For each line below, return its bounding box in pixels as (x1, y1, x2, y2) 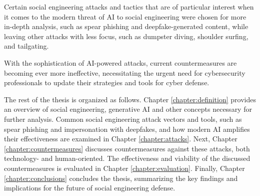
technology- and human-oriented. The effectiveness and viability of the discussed (4, 153, 250, 163)
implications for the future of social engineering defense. (4, 182, 175, 193)
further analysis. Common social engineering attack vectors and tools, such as (4, 113, 242, 124)
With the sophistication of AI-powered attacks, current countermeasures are (4, 57, 237, 68)
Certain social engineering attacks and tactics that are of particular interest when (4, 2, 254, 12)
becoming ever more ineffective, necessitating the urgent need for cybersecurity (4, 67, 245, 78)
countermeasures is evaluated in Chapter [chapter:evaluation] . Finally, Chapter (4, 162, 245, 173)
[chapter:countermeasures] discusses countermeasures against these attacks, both (4, 143, 250, 153)
